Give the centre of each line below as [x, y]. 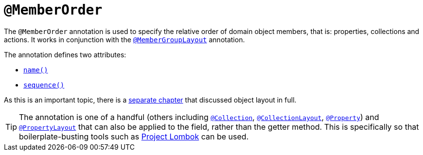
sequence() [44, 85]
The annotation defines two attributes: [65, 54]
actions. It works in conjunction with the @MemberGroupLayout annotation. [124, 39]
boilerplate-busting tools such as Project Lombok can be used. [134, 136]
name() [36, 70]
